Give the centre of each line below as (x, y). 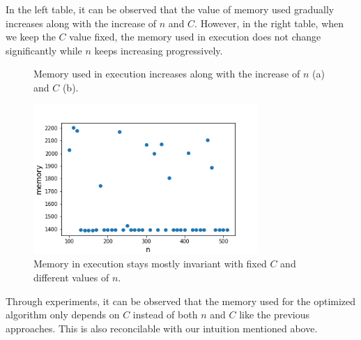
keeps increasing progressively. (159, 50)
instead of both (165, 315)
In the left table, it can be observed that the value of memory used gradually (170, 9)
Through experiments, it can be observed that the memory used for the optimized (181, 301)
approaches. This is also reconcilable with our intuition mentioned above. (162, 328)
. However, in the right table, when (269, 23)
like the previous (274, 315)
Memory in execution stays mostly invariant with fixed (150, 264)
